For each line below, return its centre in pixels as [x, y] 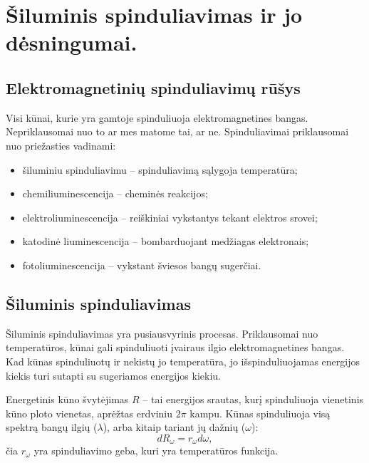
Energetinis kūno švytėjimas [67, 399]
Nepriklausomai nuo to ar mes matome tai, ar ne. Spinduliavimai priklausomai [177, 131]
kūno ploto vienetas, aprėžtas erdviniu [89, 413]
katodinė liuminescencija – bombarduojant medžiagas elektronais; [166, 241]
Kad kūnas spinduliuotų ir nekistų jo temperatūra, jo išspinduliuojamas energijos [183, 361]
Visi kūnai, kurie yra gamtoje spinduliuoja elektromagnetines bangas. [157, 117]
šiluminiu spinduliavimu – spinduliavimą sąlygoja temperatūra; [160, 169]
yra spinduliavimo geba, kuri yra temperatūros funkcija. [156, 451]
